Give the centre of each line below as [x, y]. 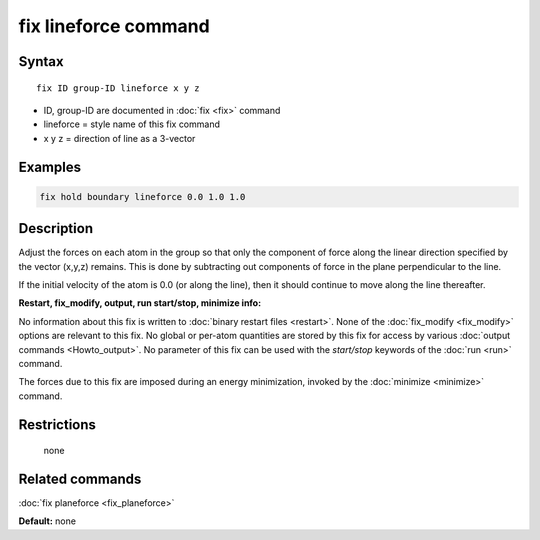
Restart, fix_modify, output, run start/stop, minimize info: [140, 303]
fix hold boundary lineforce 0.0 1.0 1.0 [142, 196]
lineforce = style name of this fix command [131, 124]
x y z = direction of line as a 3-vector [119, 138]
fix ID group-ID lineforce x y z [118, 88]
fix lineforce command [114, 26]
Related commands [80, 478]
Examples [50, 166]
